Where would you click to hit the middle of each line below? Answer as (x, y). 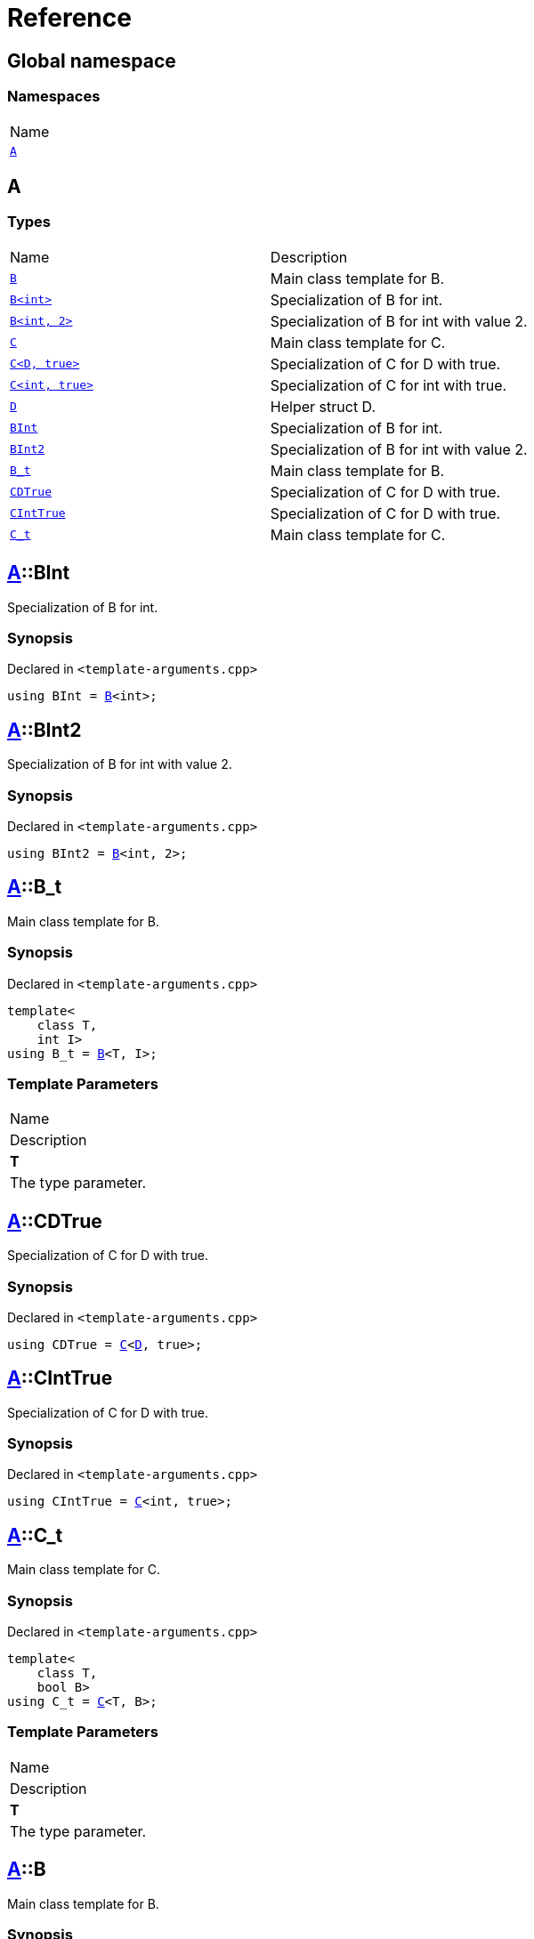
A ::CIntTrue (60, 1378)
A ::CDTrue (55, 1221)
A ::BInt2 (44, 730)
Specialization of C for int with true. (388, 385)
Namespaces (54, 97)
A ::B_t (35, 887)
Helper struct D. (323, 406)
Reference (69, 18)
